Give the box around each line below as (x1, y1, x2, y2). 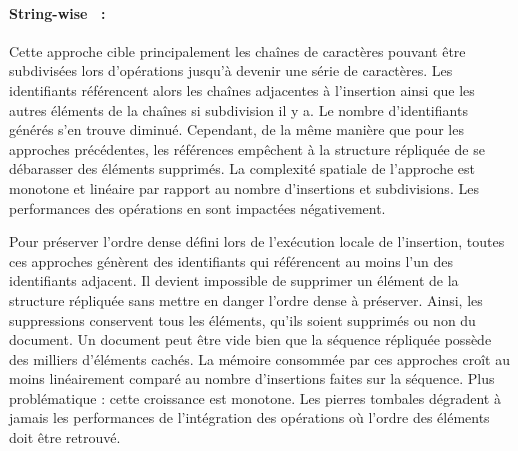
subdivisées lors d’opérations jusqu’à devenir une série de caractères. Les (9, 60, 453, 81)
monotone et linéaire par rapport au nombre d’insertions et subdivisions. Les (9, 177, 479, 198)
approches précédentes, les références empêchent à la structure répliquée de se (9, 138, 485, 159)
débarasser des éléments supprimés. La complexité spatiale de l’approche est (9, 158, 476, 179)
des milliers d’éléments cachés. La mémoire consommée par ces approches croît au (9, 348, 510, 369)
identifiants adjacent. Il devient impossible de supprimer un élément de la (9, 270, 459, 291)
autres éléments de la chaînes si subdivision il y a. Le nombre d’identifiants (9, 99, 468, 120)
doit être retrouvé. (9, 427, 121, 448)
